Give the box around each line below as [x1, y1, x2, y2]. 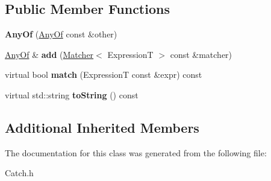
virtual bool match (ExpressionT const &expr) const [5, 68, 202, 81]
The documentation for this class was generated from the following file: [5, 146, 267, 159]
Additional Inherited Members [5, 118, 199, 136]
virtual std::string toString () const [5, 88, 139, 101]
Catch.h [5, 167, 34, 179]
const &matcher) [170, 48, 232, 60]
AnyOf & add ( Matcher [5, 48, 94, 60]
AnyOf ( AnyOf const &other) [5, 28, 117, 40]
